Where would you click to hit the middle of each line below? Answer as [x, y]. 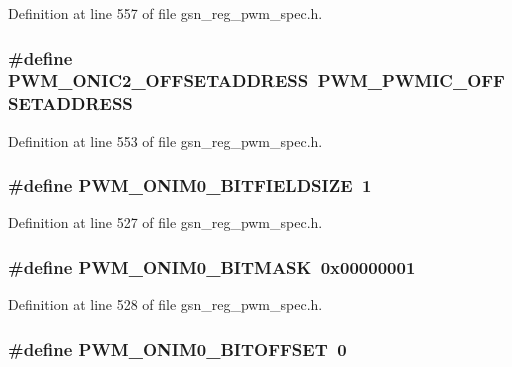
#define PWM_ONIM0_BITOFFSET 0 [177, 348]
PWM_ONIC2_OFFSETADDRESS [158, 80]
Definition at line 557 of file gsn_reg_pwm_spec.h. [165, 13]
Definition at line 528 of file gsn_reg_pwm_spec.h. [165, 304]
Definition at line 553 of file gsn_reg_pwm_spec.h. [165, 140]
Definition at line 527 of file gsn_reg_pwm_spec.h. [165, 222]
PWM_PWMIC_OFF [411, 80]
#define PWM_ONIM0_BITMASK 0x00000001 [212, 266]
